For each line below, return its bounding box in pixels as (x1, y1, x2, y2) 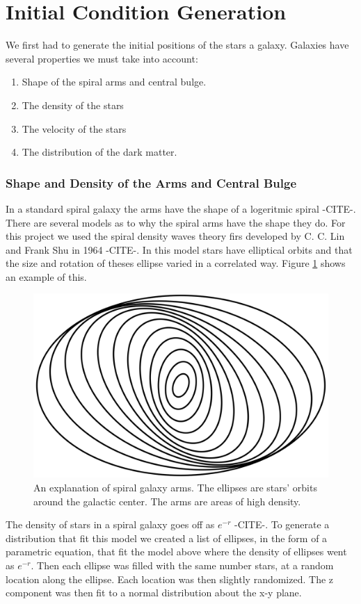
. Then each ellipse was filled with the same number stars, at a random (31, 558, 334, 573)
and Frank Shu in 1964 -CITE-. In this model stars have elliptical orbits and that (6, 242, 353, 256)
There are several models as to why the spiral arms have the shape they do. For (6, 215, 346, 229)
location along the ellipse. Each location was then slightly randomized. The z (6, 571, 334, 586)
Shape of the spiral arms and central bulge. (22, 74, 207, 89)
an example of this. (6, 269, 87, 284)
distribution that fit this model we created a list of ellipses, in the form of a (6, 530, 328, 545)
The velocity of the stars (22, 121, 127, 136)
